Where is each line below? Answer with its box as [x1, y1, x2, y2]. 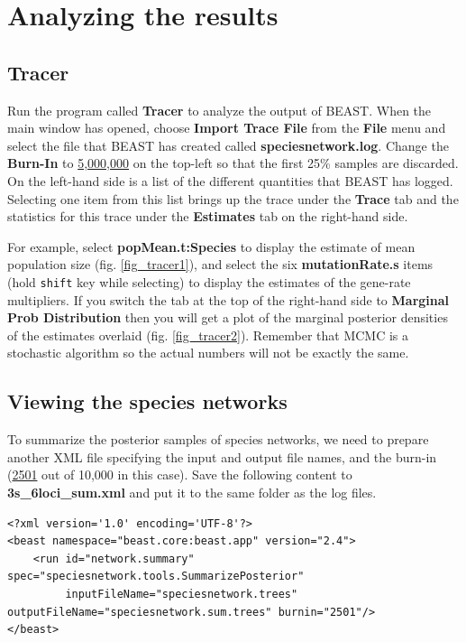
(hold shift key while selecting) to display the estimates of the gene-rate [7, 272, 411, 291]
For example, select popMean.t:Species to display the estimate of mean [7, 237, 416, 256]
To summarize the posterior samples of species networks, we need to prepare [7, 430, 429, 449]
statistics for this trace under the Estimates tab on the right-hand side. [7, 207, 408, 226]
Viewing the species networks [7, 387, 288, 415]
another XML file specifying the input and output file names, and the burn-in [7, 447, 437, 466]
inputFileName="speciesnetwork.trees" [65, 587, 298, 600]
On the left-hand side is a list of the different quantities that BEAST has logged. [7, 171, 453, 190]
